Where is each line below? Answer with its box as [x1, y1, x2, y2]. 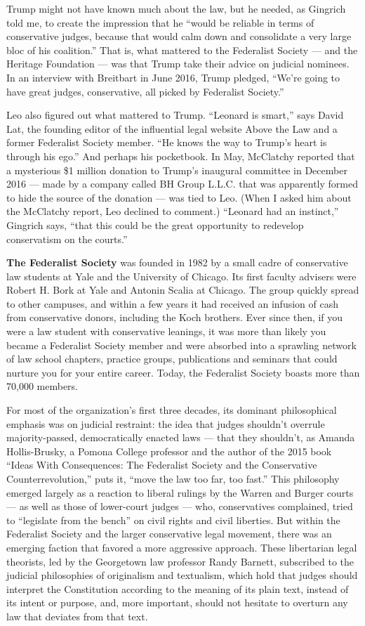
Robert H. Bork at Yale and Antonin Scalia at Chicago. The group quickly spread [6, 282, 359, 297]
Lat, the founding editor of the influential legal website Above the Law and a [6, 121, 338, 136]
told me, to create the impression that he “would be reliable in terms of [6, 15, 314, 30]
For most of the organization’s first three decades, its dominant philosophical [6, 403, 337, 417]
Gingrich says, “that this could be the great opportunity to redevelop [6, 217, 304, 232]
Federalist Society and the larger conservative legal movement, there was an [6, 526, 332, 541]
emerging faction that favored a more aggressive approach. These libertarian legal [6, 540, 357, 554]
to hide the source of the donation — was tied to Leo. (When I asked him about [6, 190, 352, 204]
